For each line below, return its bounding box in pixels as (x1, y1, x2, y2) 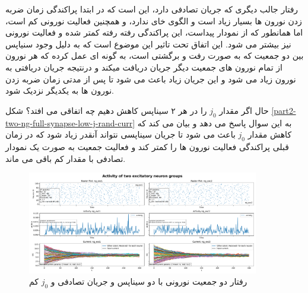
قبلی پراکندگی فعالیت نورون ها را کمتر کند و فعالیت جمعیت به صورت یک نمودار (5, 140, 289, 152)
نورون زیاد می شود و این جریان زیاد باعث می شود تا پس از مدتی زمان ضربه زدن (5, 72, 296, 85)
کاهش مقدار (247, 128, 292, 141)
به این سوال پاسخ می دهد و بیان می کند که (137, 116, 292, 129)
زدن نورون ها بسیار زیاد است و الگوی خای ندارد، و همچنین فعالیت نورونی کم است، (5, 14, 302, 27)
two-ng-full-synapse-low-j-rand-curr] (5, 116, 135, 129)
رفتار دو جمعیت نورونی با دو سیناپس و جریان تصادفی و (50, 275, 247, 288)
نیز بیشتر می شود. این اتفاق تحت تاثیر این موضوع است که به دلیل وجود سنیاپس (5, 37, 291, 50)
